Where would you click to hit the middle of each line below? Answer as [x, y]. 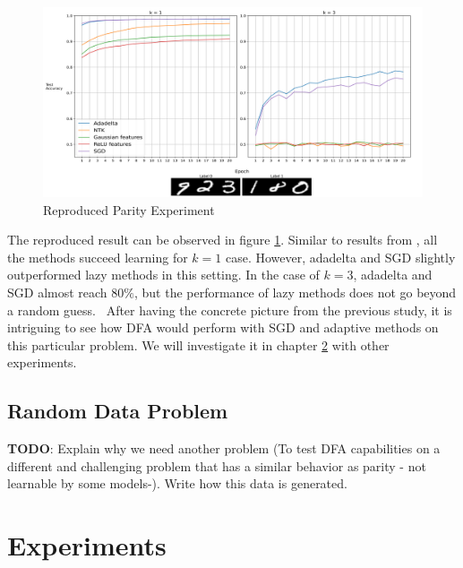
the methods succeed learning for [98, 257]
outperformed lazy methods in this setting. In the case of [163, 275]
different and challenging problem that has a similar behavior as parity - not [217, 465]
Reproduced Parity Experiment [129, 209]
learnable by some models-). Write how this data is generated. [177, 483]
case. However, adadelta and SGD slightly [340, 257]
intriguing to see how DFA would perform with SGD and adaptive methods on [223, 327]
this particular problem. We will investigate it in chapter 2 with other [198, 344]
